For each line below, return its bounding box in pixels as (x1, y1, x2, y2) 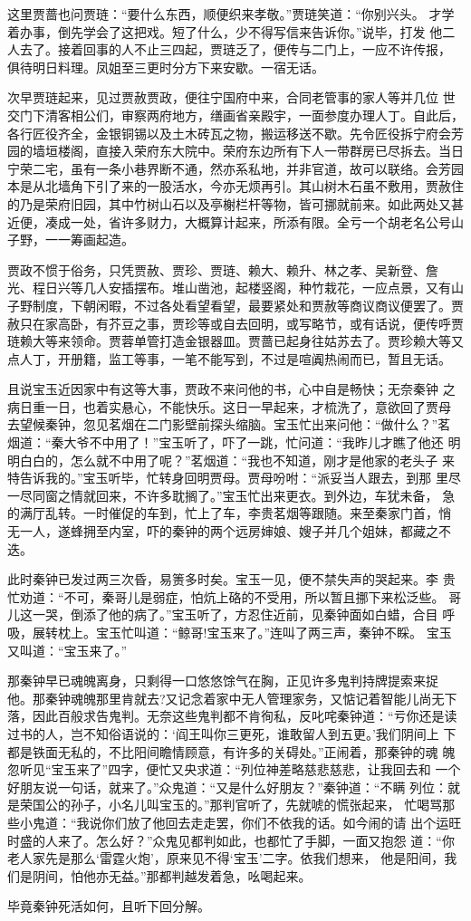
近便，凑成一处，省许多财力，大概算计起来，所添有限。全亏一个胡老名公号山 (7, 212, 464, 231)
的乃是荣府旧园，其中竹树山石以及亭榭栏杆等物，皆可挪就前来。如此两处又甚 (7, 194, 464, 213)
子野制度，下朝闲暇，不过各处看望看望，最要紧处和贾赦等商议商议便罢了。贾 (7, 295, 464, 314)
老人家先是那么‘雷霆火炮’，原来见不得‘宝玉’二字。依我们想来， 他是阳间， (7, 849, 445, 868)
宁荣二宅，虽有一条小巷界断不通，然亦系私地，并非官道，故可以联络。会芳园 (7, 158, 464, 177)
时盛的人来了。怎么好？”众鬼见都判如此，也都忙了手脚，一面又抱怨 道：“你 (7, 830, 455, 849)
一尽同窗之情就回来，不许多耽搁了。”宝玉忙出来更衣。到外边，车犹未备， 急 (7, 485, 456, 504)
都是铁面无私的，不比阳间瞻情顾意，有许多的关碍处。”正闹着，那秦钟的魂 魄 (7, 742, 456, 761)
